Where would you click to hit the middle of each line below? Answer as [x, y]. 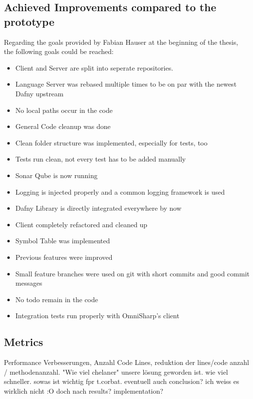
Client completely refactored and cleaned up [81, 224]
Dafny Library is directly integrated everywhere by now [98, 208]
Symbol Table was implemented [63, 241]
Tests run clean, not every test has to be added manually [100, 159]
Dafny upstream [39, 93]
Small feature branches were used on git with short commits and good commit [132, 273]
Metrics [24, 342]
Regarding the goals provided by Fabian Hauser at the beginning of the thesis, [121, 42]
